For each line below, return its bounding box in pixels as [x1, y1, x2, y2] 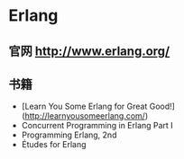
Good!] [149, 101, 175, 112]
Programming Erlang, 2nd [21, 129, 117, 140]
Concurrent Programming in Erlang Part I [21, 120, 173, 131]
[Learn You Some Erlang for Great [21, 101, 148, 112]
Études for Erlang [21, 139, 87, 150]
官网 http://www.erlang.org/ [8, 43, 170, 58]
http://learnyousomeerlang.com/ [24, 110, 146, 121]
